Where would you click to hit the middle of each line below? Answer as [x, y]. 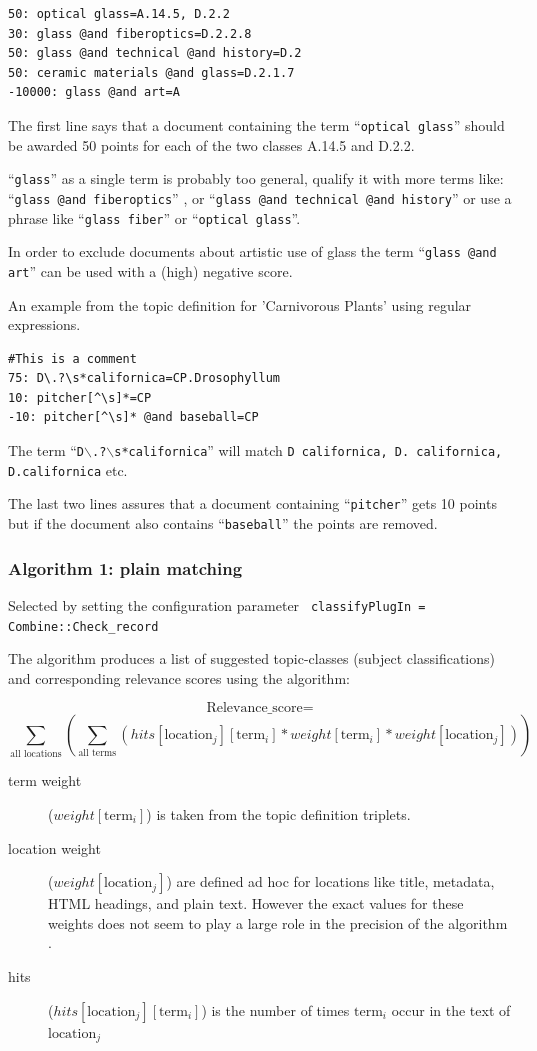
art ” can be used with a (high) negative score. [150, 270]
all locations [36, 753]
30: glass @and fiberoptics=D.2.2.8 [130, 33]
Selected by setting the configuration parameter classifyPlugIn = [217, 604]
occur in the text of [451, 1009]
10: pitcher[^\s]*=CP [80, 397]
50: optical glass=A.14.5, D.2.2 [119, 14]
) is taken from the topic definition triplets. [278, 814]
